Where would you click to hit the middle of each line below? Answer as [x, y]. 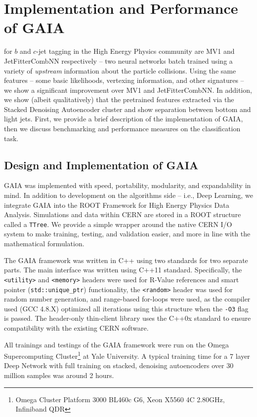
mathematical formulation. [44, 244]
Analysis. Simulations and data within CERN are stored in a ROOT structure [123, 214]
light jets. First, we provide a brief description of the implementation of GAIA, [124, 119]
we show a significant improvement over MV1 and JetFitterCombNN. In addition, [128, 90]
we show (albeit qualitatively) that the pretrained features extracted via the [119, 99]
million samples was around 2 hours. [59, 375]
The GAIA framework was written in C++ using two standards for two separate [126, 260]
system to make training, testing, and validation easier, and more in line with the [127, 234]
